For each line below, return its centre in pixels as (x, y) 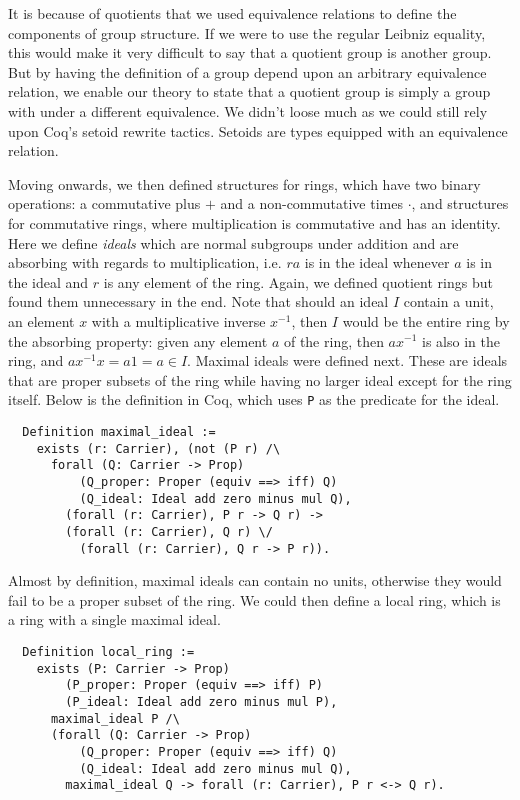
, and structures (460, 203)
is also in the (461, 340)
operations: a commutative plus (104, 203)
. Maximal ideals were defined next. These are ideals (347, 360)
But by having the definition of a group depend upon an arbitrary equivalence (247, 71)
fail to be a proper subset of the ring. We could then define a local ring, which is (254, 599)
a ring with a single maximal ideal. (114, 619)
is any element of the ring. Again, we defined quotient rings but (298, 281)
